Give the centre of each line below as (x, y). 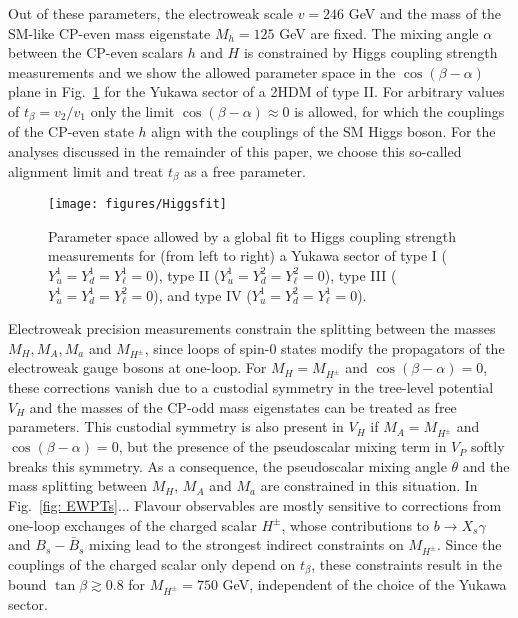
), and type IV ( (202, 294)
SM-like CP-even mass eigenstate (109, 32)
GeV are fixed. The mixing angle (379, 32)
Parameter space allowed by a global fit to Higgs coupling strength (252, 235)
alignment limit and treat (86, 170)
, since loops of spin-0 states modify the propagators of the (324, 347)
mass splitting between (78, 485)
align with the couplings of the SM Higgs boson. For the (323, 131)
